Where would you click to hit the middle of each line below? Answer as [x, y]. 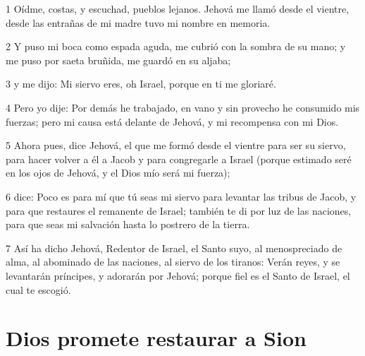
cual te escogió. [38, 289]
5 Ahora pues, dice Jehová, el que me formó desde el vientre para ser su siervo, [176, 145]
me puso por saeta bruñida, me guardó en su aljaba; [118, 60]
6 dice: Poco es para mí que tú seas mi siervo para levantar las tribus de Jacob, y [181, 196]
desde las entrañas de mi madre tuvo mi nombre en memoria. [138, 22]
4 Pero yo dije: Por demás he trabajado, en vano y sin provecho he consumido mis [183, 107]
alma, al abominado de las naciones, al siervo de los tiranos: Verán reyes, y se [173, 262]
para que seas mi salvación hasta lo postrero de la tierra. [128, 224]
